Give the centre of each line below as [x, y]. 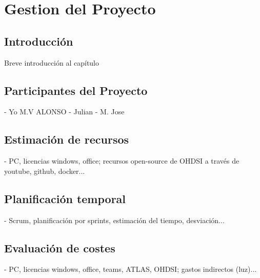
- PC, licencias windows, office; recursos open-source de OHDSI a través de [122, 161]
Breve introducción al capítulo [52, 62]
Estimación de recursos [67, 139]
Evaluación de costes [60, 247]
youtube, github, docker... [45, 171]
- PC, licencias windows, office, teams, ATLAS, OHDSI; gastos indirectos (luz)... [131, 269]
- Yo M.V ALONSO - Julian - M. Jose [64, 112]
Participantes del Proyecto [76, 90]
